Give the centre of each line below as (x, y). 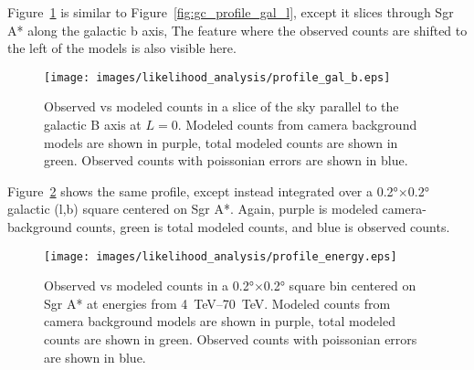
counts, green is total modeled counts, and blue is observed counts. (263, 227)
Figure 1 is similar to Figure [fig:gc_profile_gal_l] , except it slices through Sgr (231, 12)
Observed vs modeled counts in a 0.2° (149, 285)
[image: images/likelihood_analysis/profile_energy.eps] (221, 256)
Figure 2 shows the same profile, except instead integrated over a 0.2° (203, 190)
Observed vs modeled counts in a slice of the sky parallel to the (221, 106)
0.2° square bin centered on (340, 285)
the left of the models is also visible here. (122, 48)
